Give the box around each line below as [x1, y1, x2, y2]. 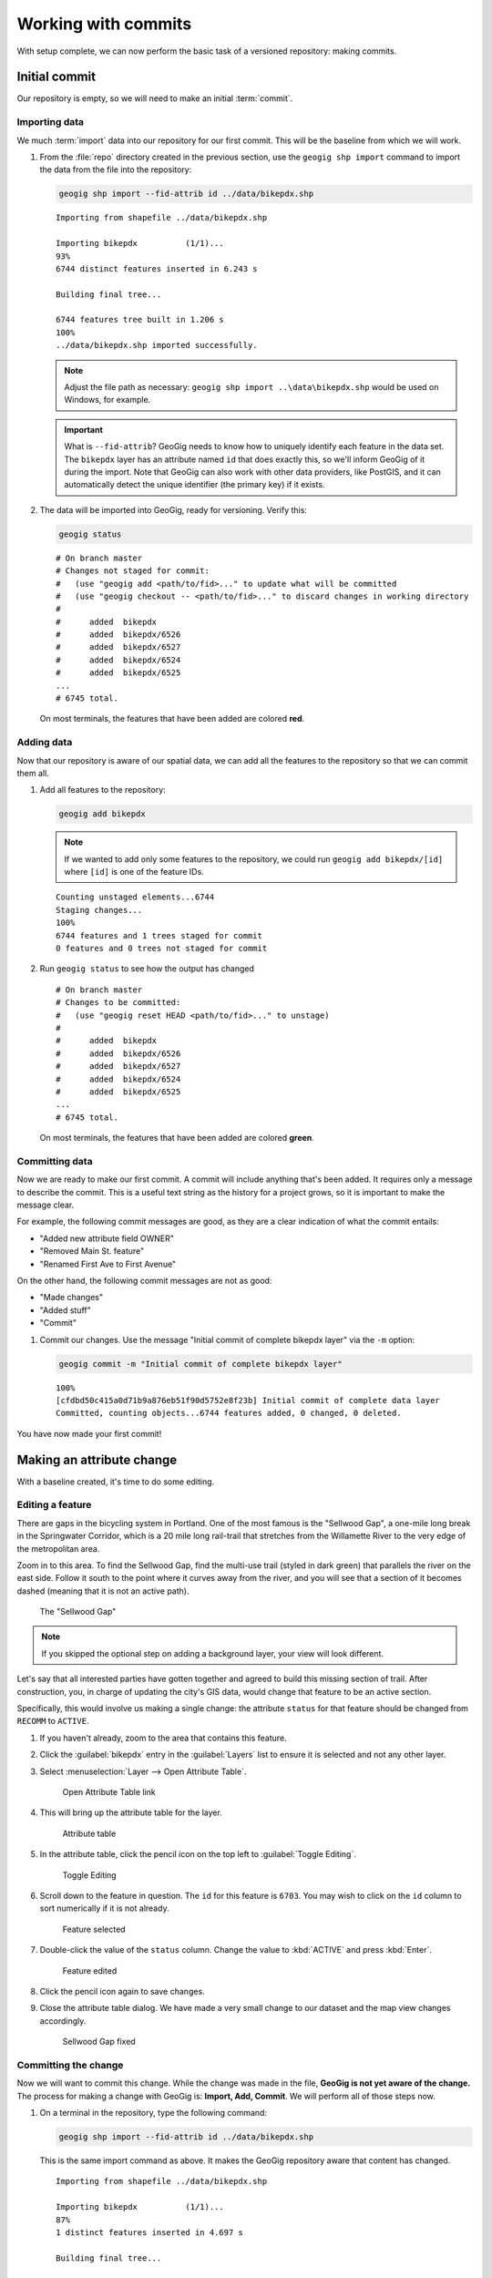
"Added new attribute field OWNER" [39, 1233, 175, 1244]
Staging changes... [56, 905, 143, 915]
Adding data [16, 736, 73, 749]
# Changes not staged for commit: [56, 566, 210, 576]
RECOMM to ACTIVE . [16, 1716, 89, 1727]
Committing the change [16, 2058, 124, 2071]
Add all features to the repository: [39, 785, 166, 795]
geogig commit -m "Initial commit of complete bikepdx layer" [58, 1359, 343, 1369]
